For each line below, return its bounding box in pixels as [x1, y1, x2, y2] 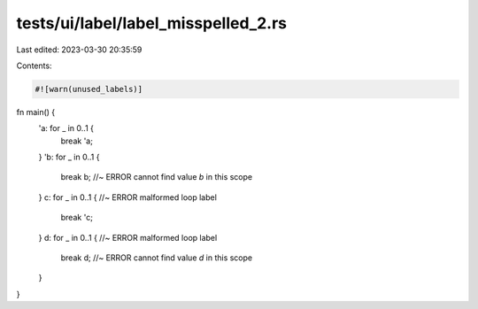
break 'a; [60, 135, 93, 146]
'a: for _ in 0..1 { [38, 123, 95, 134]
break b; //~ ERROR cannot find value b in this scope [60, 172, 252, 182]
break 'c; [60, 212, 93, 223]
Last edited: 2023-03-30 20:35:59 [16, 44, 143, 55]
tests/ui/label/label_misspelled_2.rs [16, 13, 288, 33]
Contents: [16, 60, 52, 71]
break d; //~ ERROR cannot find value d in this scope [60, 252, 252, 263]
